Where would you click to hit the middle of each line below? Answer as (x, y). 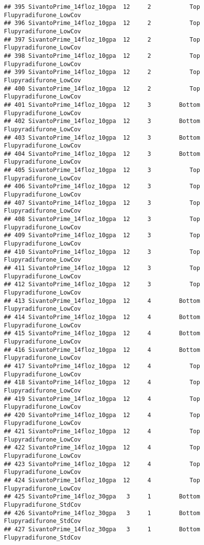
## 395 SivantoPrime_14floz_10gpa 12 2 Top (102, 7)
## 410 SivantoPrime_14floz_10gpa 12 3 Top (102, 252)
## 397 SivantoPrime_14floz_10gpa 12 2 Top (102, 39)
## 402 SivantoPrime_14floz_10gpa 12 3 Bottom (102, 121)
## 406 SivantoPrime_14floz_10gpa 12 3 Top (102, 186)
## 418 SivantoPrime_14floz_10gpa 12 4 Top (102, 383)
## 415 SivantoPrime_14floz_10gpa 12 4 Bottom (102, 334)
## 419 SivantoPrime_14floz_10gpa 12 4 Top (102, 399)
